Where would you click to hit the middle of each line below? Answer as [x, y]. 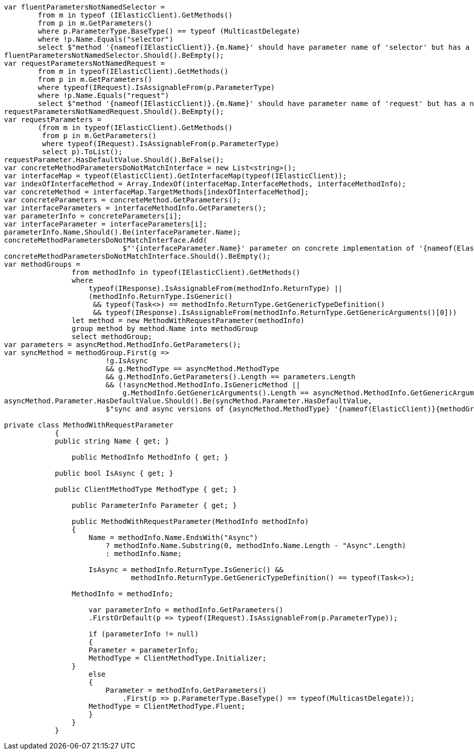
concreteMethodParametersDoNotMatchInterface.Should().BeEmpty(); [138, 256]
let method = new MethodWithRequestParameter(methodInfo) [188, 320]
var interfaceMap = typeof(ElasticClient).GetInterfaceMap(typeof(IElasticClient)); [175, 176]
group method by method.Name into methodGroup [165, 329]
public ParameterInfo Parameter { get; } [154, 505]
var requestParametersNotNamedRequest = [85, 63]
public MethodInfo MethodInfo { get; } [150, 457]
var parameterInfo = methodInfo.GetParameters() [186, 610]
